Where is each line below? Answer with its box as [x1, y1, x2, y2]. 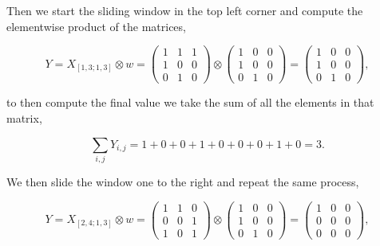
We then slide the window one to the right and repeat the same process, [6, 173, 359, 189]
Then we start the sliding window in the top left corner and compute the [6, 2, 363, 18]
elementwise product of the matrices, [6, 18, 186, 34]
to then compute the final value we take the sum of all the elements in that [6, 94, 374, 111]
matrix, [6, 109, 42, 126]
